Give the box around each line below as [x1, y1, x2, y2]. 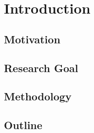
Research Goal [4, 60, 78, 75]
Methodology [4, 89, 72, 104]
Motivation [4, 31, 60, 46]
